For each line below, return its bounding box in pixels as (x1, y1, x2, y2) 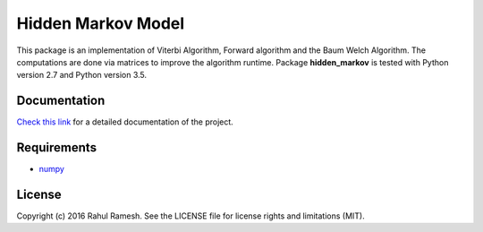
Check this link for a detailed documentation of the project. (16, 116, 234, 127)
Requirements (16, 140, 97, 156)
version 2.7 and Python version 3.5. (16, 70, 148, 81)
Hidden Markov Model (16, 13, 185, 33)
